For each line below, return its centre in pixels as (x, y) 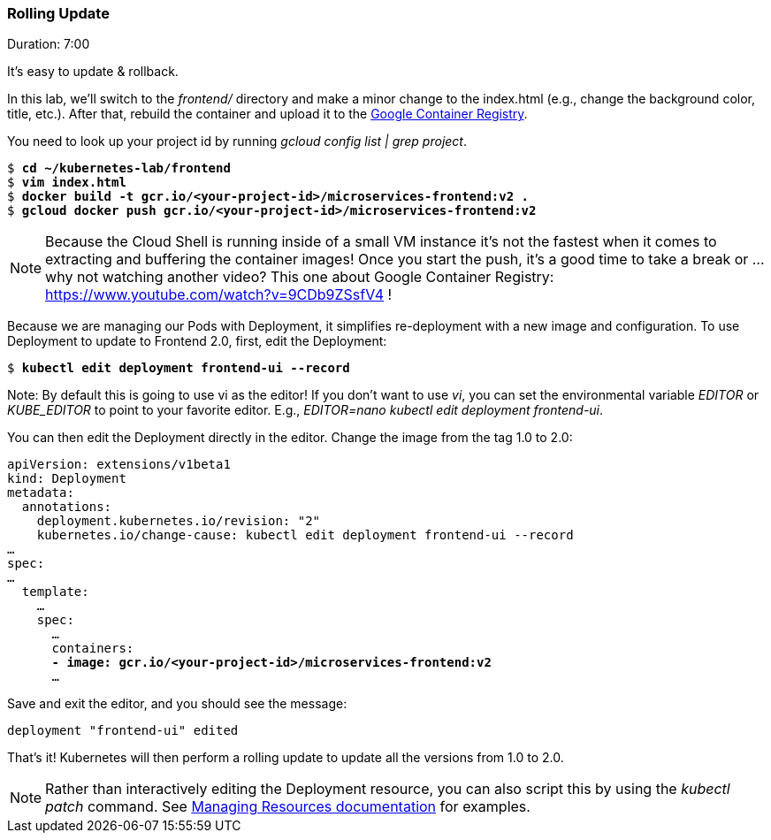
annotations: (67, 507)
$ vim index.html (67, 183)
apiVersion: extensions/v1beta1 (119, 465)
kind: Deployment (67, 479)
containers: (93, 649)
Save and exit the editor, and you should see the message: (177, 704)
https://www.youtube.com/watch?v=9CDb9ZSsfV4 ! (219, 295)
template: (55, 592)
